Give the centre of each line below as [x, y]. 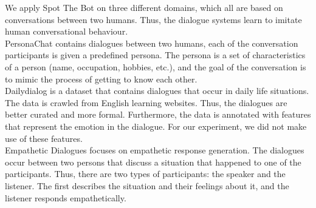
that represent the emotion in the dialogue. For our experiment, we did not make [156, 126]
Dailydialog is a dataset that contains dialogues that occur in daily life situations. [157, 91]
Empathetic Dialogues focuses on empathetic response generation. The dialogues [155, 150]
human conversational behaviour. [67, 31]
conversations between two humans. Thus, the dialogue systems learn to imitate [153, 19]
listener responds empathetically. [66, 197]
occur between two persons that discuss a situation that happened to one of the [153, 162]
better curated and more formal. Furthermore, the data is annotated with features [158, 114]
